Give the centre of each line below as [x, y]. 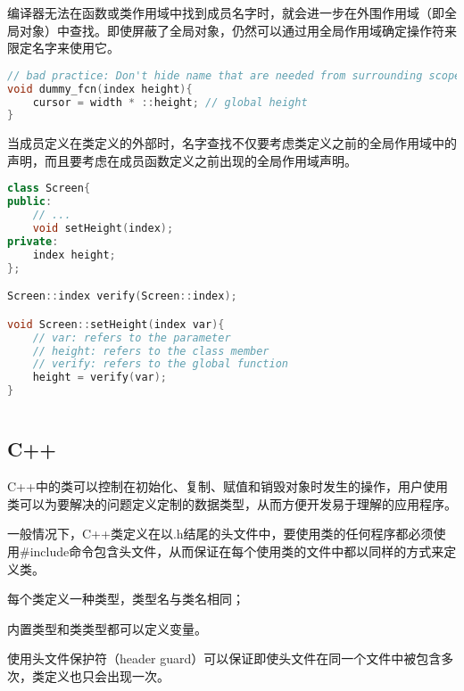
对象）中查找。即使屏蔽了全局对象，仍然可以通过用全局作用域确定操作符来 [238, 30]
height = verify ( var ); [100, 378]
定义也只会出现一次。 [107, 675]
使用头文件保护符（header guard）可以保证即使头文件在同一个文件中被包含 [224, 658]
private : [33, 241]
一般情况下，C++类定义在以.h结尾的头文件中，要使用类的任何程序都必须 [220, 534]
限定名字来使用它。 [63, 48]
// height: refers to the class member [151, 351]
